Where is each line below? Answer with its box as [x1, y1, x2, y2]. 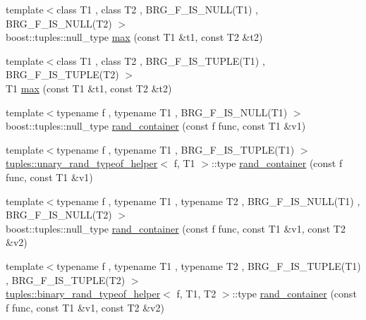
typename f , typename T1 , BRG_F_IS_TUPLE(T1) [56, 142, 295, 156]
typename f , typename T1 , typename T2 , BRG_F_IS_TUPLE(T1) [56, 258, 361, 273]
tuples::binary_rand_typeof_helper [6, 286, 161, 301]
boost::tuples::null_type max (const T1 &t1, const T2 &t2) [6, 30, 263, 44]
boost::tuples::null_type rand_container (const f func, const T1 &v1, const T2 [6, 221, 346, 235]
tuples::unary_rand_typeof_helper [6, 156, 158, 171]
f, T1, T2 [176, 286, 216, 301]
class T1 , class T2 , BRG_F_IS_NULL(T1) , [56, 2, 258, 16]
